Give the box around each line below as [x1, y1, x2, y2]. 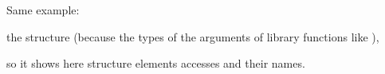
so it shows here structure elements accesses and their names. [6, 55, 305, 72]
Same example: [6, 2, 80, 18]
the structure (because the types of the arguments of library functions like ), [6, 28, 379, 45]
